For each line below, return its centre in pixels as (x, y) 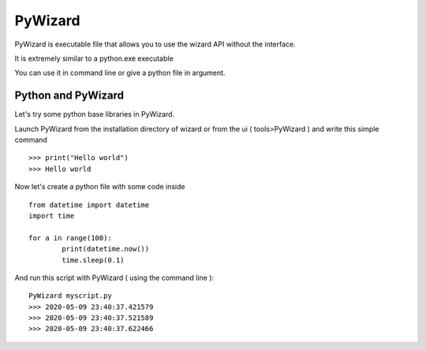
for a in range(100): (70, 238)
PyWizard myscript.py (70, 296)
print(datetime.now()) (106, 249)
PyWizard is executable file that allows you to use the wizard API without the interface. (155, 44)
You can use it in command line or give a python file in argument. (120, 73)
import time (52, 216)
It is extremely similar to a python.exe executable (94, 58)
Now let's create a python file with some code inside (100, 187)
